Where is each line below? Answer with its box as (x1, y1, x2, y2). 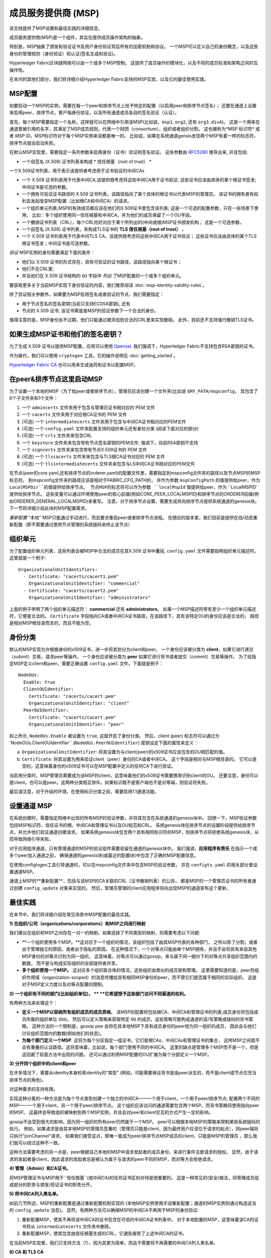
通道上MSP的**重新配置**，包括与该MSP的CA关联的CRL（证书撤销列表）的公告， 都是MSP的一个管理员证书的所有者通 (9, 878, 256, 884)
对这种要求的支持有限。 (9, 1086, 58, 1092)
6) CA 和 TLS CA (9, 1249, 44, 1255)
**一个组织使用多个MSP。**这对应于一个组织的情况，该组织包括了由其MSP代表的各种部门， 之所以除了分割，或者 (22, 939, 258, 945)
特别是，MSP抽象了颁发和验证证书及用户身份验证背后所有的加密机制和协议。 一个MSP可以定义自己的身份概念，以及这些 (9, 43, 258, 50)
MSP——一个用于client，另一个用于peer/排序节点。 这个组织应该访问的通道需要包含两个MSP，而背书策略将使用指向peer (9, 1103, 259, 1109)
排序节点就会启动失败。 (9, 140, 58, 146)
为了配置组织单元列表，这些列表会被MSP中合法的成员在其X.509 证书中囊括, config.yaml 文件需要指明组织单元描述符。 (9, 547, 259, 554)
